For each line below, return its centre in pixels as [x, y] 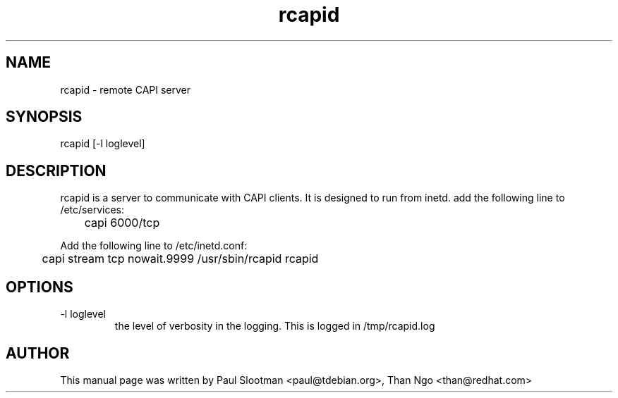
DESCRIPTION [56, 170]
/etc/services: [92, 210]
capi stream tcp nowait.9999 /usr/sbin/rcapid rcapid [180, 259]
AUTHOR [38, 353]
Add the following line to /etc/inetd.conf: [154, 246]
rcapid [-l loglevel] [103, 144]
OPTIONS [40, 287]
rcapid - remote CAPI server [125, 89]
